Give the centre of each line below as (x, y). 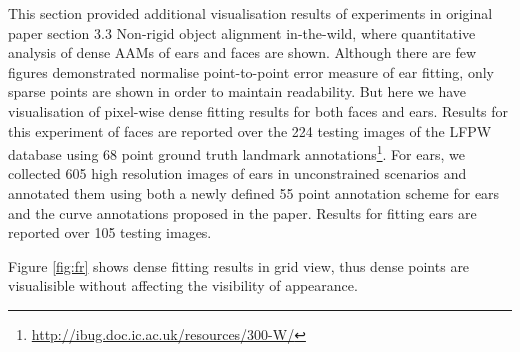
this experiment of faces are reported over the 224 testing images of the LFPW (250, 130)
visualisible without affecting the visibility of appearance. (183, 285)
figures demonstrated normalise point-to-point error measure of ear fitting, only (251, 71)
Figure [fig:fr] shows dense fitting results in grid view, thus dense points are (239, 265)
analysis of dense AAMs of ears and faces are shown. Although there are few (242, 52)
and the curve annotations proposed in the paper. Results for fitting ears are (242, 212)
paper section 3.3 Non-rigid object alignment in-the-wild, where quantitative (242, 32)
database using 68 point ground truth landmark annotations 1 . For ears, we (236, 152)
